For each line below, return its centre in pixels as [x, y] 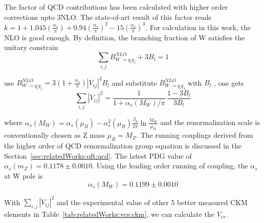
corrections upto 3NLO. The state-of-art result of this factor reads [108, 17]
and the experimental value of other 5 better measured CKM [152, 202]
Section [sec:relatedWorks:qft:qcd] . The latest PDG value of [98, 155]
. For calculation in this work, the [198, 27]
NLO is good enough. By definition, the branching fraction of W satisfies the [125, 37]
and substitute [134, 82]
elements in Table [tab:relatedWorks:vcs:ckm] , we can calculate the [109, 214]
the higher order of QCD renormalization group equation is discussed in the [123, 146]
